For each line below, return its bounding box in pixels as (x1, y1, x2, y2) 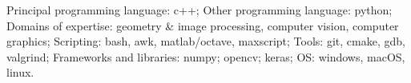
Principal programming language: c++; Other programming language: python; (6, 2, 393, 18)
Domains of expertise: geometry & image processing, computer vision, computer (6, 17, 399, 34)
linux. (6, 64, 34, 81)
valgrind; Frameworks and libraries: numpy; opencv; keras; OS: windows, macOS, (6, 48, 405, 65)
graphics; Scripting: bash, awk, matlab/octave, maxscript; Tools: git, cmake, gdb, (6, 33, 405, 49)
